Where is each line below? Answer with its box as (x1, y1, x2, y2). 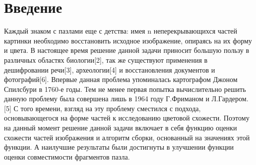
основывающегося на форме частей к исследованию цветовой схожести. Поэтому (4, 113, 250, 123)
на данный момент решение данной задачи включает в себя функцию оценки (4, 123, 237, 133)
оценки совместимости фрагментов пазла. (4, 151, 130, 162)
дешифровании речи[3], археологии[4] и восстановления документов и (4, 64, 215, 75)
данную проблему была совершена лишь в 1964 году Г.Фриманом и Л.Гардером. (4, 93, 249, 104)
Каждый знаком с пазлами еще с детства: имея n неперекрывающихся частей (4, 26, 238, 36)
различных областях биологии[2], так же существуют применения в (4, 54, 208, 65)
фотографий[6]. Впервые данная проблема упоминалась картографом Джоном (4, 74, 238, 84)
